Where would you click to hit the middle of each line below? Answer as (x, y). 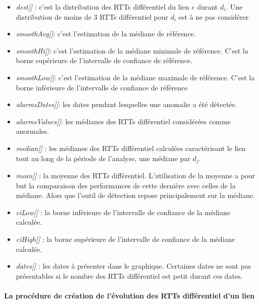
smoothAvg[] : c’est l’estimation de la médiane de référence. (106, 34)
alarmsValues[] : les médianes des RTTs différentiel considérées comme (123, 121)
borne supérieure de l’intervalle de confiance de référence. (104, 60)
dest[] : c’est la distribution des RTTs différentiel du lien (103, 7)
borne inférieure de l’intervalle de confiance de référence (102, 87)
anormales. (33, 131)
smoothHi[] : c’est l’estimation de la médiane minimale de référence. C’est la (132, 50)
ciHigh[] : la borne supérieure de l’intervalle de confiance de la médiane (125, 239)
